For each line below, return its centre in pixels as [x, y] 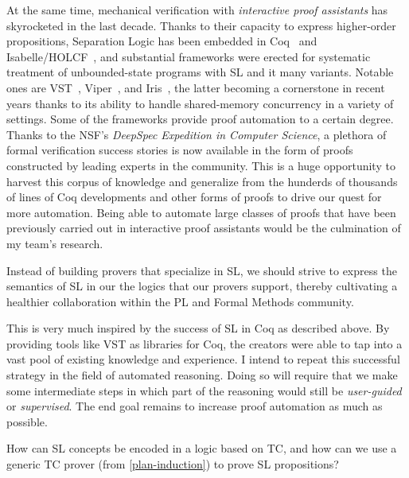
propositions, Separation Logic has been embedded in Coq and [162, 41]
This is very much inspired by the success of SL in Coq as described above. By [198, 328]
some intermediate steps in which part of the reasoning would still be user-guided [204, 390]
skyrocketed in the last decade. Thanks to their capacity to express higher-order [201, 25]
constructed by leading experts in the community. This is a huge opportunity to [201, 165]
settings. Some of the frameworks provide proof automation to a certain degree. [200, 119]
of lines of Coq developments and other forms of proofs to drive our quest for [194, 197]
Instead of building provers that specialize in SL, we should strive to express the [202, 270]
